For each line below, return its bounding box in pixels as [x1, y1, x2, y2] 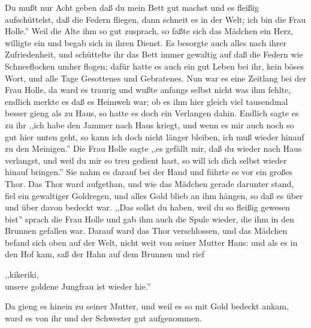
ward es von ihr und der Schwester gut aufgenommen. [5, 311, 202, 324]
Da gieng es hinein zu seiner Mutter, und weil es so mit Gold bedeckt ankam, [5, 300, 289, 312]
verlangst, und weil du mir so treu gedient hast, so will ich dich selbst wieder [5, 154, 287, 166]
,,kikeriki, [5, 268, 39, 281]
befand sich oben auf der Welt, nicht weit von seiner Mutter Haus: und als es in [5, 236, 298, 248]
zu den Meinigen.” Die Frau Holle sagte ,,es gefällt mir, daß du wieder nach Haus [5, 142, 302, 155]
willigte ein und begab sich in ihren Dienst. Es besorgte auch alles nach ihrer [5, 36, 286, 49]
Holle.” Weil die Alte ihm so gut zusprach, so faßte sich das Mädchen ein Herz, [5, 25, 294, 37]
